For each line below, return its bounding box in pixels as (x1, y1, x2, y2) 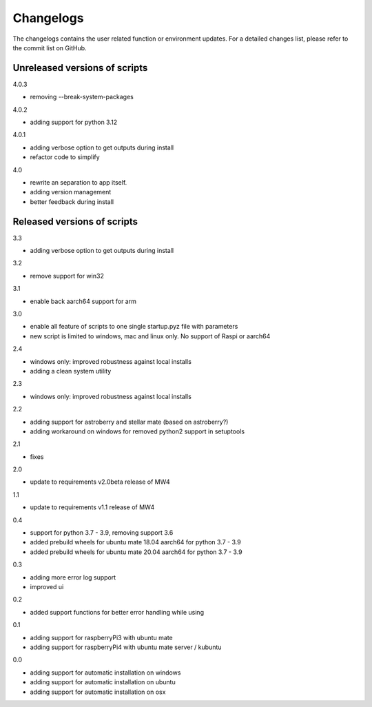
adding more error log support (30, 573, 116, 582)
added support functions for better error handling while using (30, 608, 205, 616)
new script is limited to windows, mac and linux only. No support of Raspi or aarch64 (30, 331, 271, 340)
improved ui (30, 582, 64, 591)
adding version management (30, 188, 112, 196)
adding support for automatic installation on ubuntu (30, 678, 176, 686)
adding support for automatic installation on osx (30, 688, 166, 696)
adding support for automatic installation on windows (30, 668, 181, 677)
